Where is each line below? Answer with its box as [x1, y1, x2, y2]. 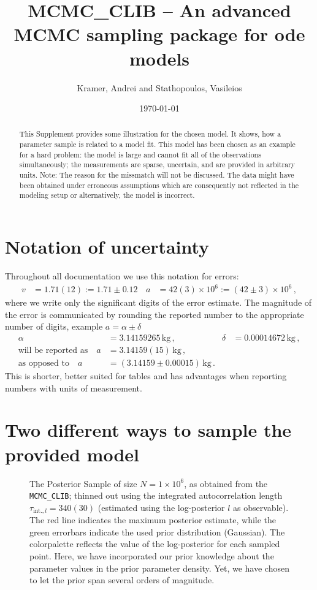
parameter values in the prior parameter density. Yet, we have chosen [29, 561, 289, 574]
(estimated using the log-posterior [97, 501, 225, 513]
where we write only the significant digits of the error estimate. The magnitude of [5, 296, 312, 309]
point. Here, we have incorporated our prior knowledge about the [29, 550, 274, 562]
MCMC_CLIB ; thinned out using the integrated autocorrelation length [29, 489, 283, 502]
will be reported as [18, 346, 88, 355]
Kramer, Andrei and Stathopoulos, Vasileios [77, 81, 242, 94]
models [129, 45, 190, 70]
